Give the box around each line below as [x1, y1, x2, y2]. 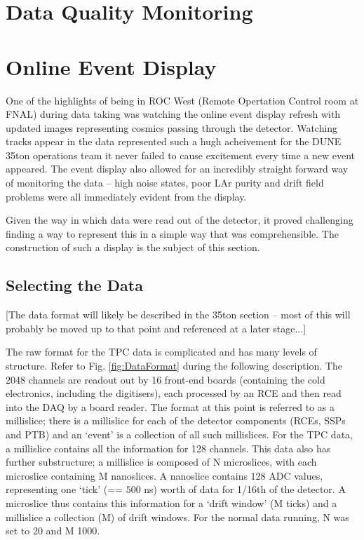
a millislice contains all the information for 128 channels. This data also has [6, 440, 331, 455]
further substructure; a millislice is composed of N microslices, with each [6, 454, 317, 469]
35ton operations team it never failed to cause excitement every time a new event [6, 147, 355, 162]
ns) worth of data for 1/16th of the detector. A [144, 482, 346, 497]
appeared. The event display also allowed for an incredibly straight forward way [6, 161, 349, 176]
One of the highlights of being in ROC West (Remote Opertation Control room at [6, 93, 359, 107]
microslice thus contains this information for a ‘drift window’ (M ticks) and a [6, 495, 337, 510]
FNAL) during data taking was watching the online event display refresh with [6, 107, 341, 121]
